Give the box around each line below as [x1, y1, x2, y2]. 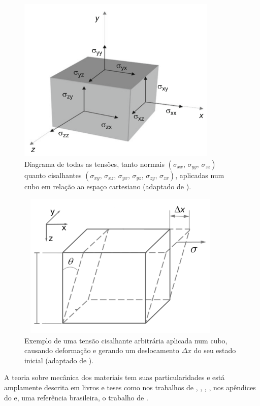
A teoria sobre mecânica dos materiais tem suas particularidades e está [4, 372, 225, 383]
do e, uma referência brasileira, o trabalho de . [4, 392, 148, 402]
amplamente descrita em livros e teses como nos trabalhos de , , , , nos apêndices [4, 382, 256, 393]
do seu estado [193, 345, 236, 356]
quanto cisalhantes [24, 169, 82, 180]
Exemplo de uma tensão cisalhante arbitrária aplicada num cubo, [24, 335, 227, 345]
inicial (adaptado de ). [24, 355, 94, 365]
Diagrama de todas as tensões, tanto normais [24, 158, 165, 169]
